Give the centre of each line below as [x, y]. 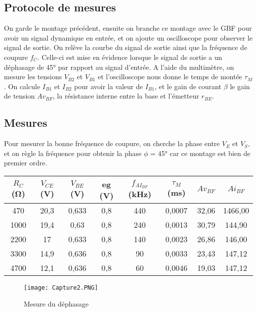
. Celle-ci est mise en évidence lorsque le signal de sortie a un [130, 57]
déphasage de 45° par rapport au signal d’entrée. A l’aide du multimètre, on [119, 67]
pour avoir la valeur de [109, 86]
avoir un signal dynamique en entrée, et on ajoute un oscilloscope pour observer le [128, 37]
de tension [20, 96]
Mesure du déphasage [56, 303]
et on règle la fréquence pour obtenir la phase [73, 153]
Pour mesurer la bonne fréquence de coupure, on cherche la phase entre [112, 143]
